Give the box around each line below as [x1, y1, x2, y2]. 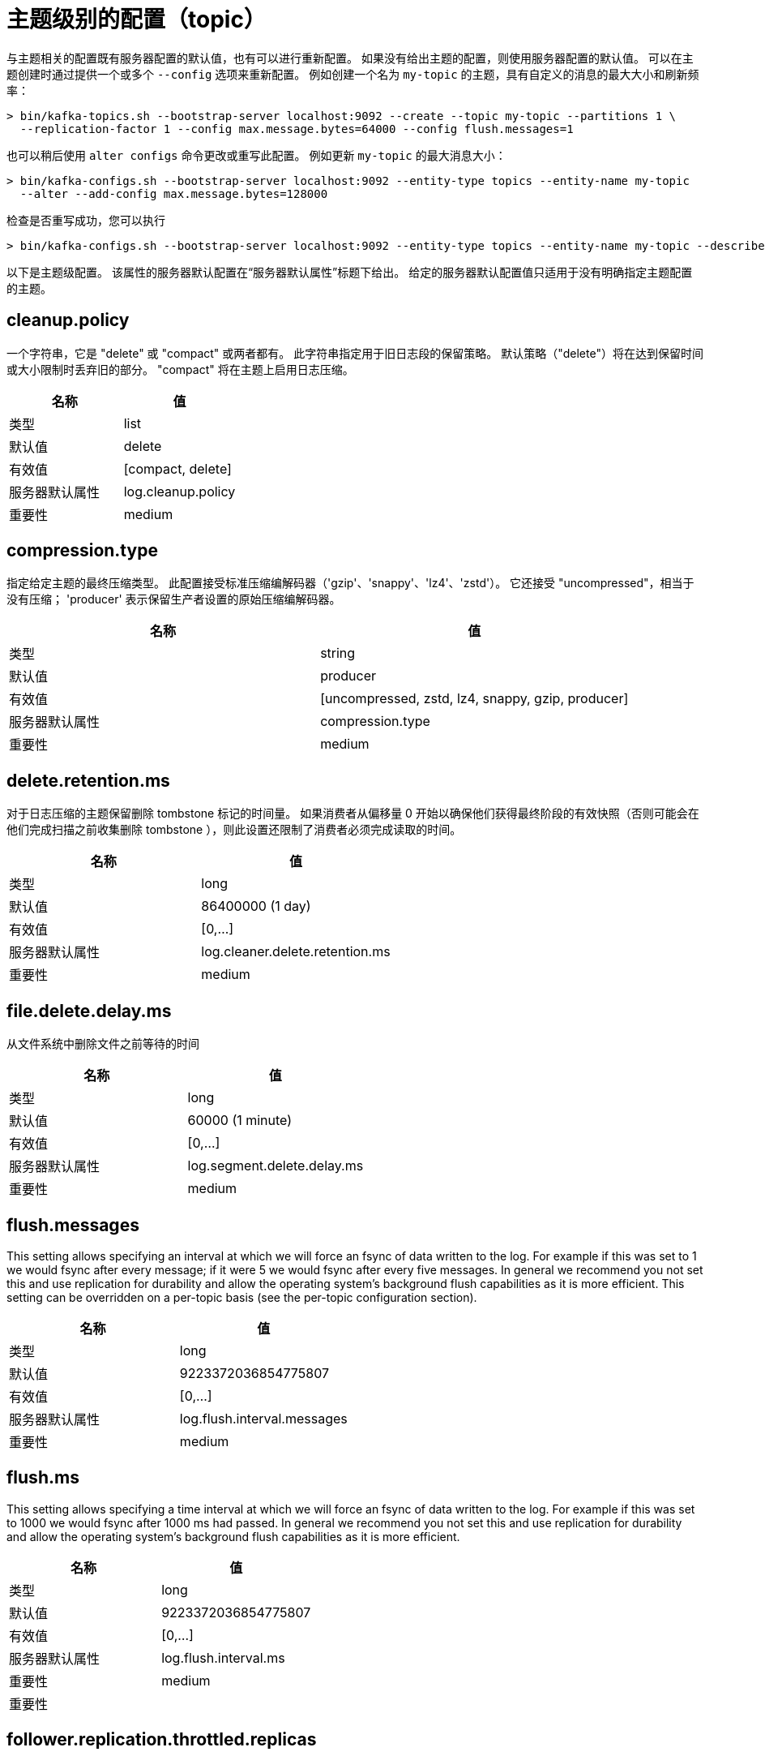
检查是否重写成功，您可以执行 [6, 213, 165, 227]
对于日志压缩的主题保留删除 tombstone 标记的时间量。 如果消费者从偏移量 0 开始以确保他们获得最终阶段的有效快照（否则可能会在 [6, 806, 699, 821]
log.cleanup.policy [123, 483, 236, 500]
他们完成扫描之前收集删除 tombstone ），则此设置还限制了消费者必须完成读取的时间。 [6, 822, 462, 837]
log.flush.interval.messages [179, 1410, 348, 1427]
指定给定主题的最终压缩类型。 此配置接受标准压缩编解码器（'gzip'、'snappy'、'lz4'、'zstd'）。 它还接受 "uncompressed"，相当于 [6, 576, 694, 590]
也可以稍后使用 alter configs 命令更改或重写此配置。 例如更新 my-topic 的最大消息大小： [6, 148, 506, 162]
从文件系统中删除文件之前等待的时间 [6, 1037, 199, 1051]
